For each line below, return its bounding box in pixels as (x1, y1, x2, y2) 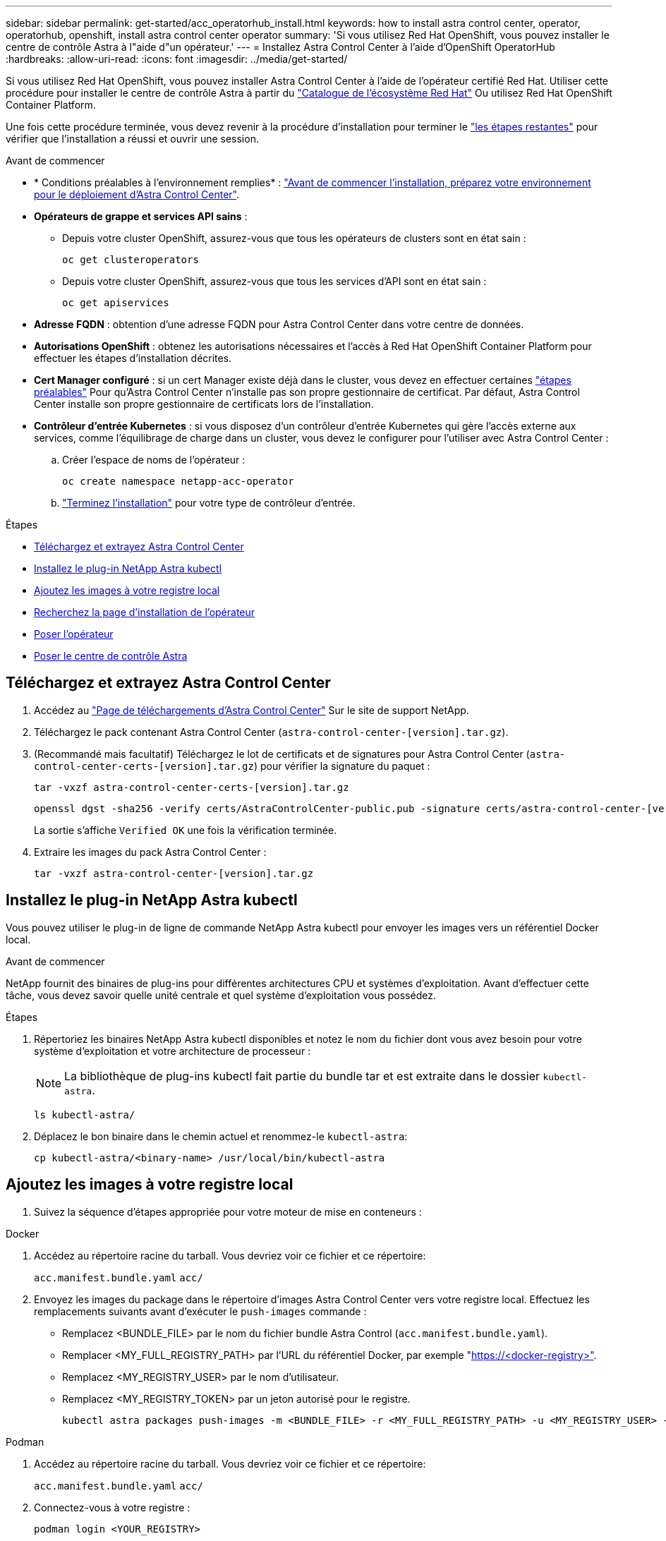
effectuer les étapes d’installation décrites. (34, 352, 232, 364)
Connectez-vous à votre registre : (34, 1501, 190, 1513)
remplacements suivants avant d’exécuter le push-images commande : (34, 1305, 367, 1317)
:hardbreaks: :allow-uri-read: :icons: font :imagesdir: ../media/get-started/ (6, 53, 348, 65)
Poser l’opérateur (34, 628, 114, 640)
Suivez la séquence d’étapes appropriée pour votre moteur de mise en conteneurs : (34, 1205, 422, 1218)
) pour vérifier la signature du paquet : (253, 759, 430, 772)
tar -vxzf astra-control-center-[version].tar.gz (34, 867, 314, 879)
